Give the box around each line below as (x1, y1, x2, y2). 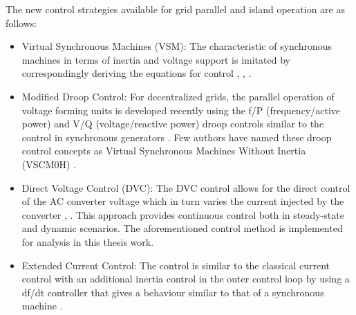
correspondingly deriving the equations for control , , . (21, 66, 252, 80)
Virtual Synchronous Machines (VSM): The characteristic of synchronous (21, 39, 332, 53)
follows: (6, 15, 37, 30)
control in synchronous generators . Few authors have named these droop (21, 129, 332, 144)
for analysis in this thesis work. (21, 234, 154, 249)
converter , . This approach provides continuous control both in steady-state (21, 207, 344, 222)
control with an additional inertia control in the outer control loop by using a (21, 271, 350, 286)
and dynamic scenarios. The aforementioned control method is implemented (21, 221, 343, 235)
